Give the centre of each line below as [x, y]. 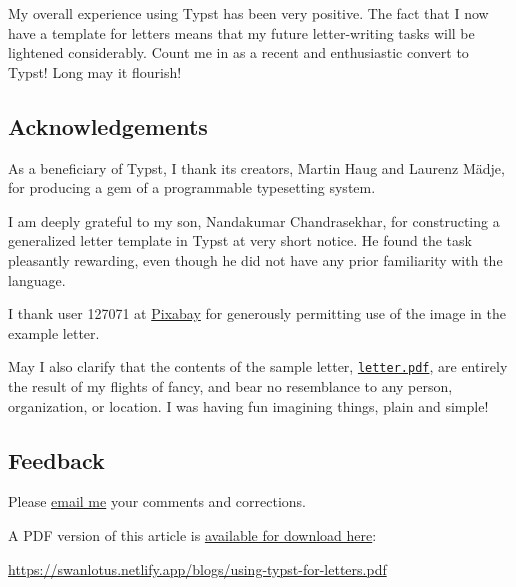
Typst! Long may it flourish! [95, 71]
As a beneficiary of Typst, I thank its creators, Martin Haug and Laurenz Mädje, [256, 167]
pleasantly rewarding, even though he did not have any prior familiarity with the [255, 259]
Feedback [56, 459]
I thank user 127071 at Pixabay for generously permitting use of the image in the [257, 313]
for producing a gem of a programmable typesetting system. [192, 187]
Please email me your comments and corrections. [157, 501]
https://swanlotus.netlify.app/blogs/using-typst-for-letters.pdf [197, 568]
